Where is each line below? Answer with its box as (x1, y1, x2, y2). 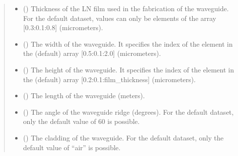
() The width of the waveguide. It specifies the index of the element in (23, 38, 233, 49)
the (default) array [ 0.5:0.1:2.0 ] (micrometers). (23, 48, 161, 58)
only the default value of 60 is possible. (23, 116, 140, 126)
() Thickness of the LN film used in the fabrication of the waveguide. (23, 3, 229, 13)
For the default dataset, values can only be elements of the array (23, 13, 217, 23)
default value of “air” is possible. (23, 142, 120, 152)
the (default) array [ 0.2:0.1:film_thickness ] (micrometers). (23, 74, 196, 84)
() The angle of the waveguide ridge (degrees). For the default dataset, (23, 106, 234, 117)
